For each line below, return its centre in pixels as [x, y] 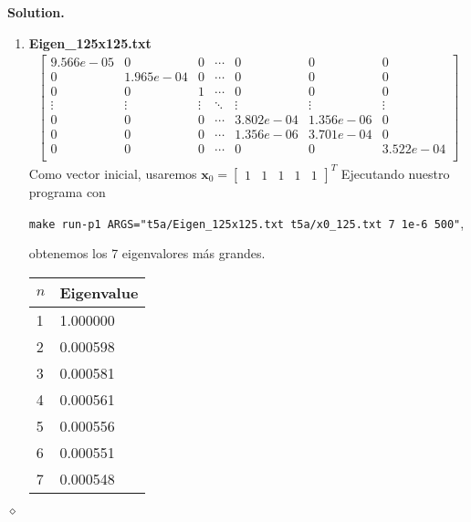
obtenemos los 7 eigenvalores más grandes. [147, 253]
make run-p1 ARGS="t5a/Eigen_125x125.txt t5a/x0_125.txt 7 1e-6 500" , [246, 222]
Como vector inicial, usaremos [113, 173]
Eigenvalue [99, 292]
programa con [67, 191]
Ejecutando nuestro [395, 173]
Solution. [36, 12]
